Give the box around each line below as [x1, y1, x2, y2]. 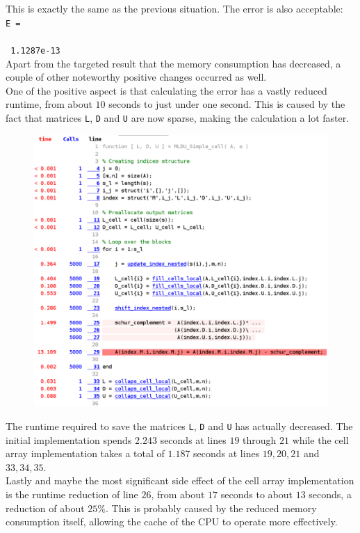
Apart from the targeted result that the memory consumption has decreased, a [6, 56, 341, 70]
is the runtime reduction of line [6, 487, 138, 502]
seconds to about [220, 487, 293, 502]
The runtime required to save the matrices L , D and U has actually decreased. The [6, 419, 353, 433]
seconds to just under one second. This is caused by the [108, 97, 345, 111]
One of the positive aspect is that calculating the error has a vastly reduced [6, 83, 327, 97]
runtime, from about [6, 97, 92, 111]
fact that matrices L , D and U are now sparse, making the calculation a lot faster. [6, 110, 350, 125]
